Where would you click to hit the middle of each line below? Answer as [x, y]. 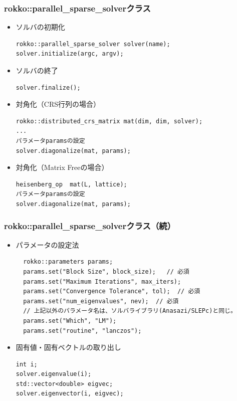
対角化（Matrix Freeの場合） [62, 167]
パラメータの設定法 [47, 244]
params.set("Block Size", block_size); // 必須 [106, 271]
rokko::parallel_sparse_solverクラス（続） [90, 226]
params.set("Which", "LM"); [70, 321]
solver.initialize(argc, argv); [70, 54]
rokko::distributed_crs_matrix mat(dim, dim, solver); [109, 121]
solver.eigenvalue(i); [54, 374]
